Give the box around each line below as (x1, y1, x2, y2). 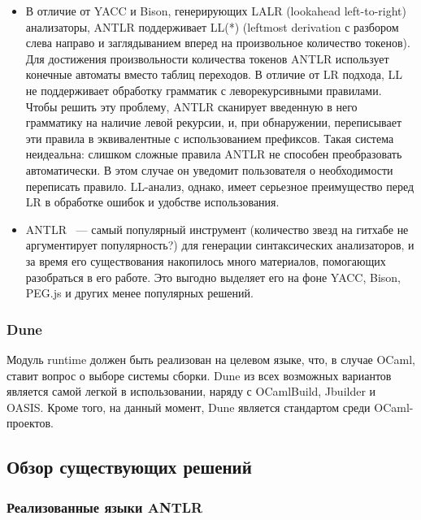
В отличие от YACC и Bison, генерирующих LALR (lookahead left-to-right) (25, 2, 406, 19)
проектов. (7, 414, 54, 431)
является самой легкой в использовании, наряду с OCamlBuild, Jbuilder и (7, 383, 376, 400)
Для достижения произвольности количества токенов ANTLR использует (25, 50, 389, 67)
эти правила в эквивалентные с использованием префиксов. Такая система (25, 129, 394, 146)
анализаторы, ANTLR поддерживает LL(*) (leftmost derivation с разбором (25, 18, 399, 35)
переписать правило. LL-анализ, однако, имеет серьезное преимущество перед (25, 177, 414, 194)
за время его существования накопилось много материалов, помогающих (25, 252, 386, 269)
